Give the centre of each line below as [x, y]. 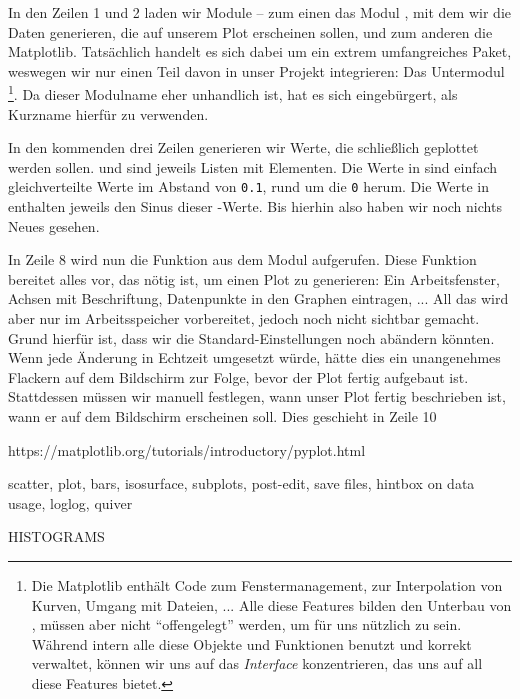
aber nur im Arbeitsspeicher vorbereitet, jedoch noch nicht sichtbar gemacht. [244, 318]
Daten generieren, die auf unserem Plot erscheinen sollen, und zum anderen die [250, 31]
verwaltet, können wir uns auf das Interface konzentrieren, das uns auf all [257, 663]
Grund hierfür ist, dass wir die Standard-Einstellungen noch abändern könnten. [251, 337]
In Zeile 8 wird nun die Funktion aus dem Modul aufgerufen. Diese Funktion [242, 259]
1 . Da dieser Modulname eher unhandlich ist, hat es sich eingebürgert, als [233, 93]
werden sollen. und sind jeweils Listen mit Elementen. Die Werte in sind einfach [253, 166]
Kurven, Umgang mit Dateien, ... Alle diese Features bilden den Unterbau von [271, 604]
